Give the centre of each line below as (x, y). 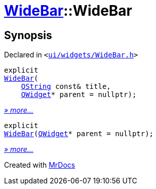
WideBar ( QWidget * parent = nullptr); (79, 134)
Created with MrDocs (40, 165)
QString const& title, (66, 87)
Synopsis (28, 35)
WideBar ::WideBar (68, 11)
